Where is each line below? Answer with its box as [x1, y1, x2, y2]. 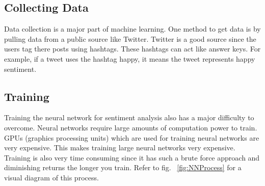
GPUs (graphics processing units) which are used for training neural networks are [4, 132, 259, 143]
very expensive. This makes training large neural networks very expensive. [4, 142, 235, 153]
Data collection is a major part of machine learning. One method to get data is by [4, 23, 261, 34]
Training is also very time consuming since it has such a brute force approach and [4, 152, 260, 163]
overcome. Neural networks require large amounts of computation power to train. [4, 122, 257, 132]
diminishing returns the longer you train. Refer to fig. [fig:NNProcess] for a [4, 162, 242, 173]
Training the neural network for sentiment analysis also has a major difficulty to [4, 112, 254, 123]
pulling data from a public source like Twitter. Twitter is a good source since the [4, 33, 256, 44]
